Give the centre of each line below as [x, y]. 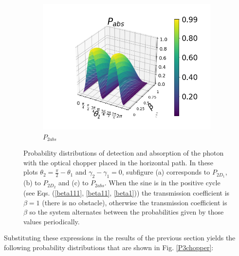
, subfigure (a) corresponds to [166, 172]
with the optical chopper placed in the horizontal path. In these [118, 162]
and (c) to [73, 183]
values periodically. [52, 221]
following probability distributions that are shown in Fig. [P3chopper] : [109, 247]
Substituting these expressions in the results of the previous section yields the [120, 238]
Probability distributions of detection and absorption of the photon [124, 153]
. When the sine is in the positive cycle [162, 183]
